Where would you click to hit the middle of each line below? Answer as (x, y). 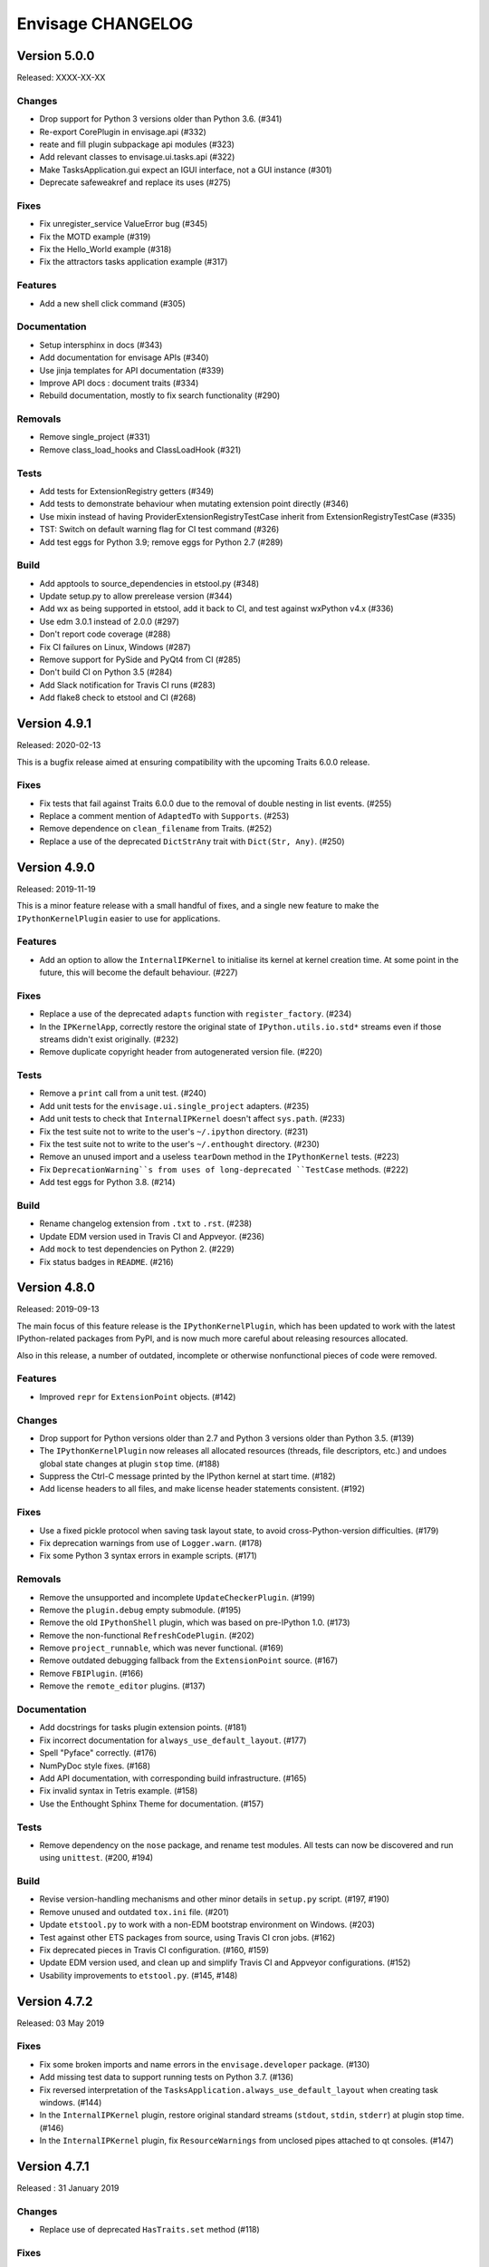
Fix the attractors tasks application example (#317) (134, 262)
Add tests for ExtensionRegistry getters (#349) (127, 491)
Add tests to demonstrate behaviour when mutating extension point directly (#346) (194, 504)
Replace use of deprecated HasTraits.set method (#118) (149, 2230)
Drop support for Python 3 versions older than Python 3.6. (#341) (161, 119)
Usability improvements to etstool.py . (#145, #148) (139, 1975)
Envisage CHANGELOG (105, 24)
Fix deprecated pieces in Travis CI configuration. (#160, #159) (154, 1950)
